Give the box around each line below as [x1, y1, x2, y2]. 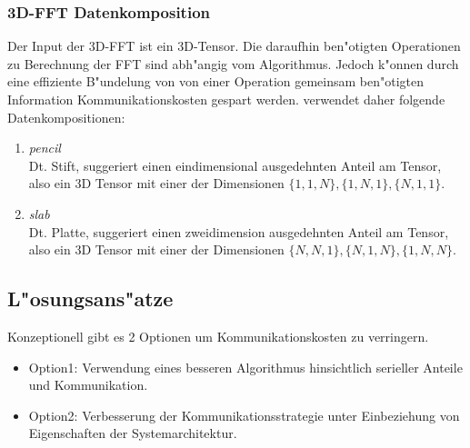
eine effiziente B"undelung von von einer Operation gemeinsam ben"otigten [7, 72, 425, 91]
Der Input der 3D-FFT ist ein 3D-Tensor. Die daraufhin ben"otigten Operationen [7, 36, 461, 55]
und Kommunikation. [28, 375, 148, 394]
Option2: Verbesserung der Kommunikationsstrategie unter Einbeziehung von [28, 405, 460, 424]
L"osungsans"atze [7, 284, 174, 313]
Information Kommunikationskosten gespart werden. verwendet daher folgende [7, 90, 445, 108]
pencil [28, 138, 61, 157]
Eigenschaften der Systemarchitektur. [28, 423, 237, 443]
